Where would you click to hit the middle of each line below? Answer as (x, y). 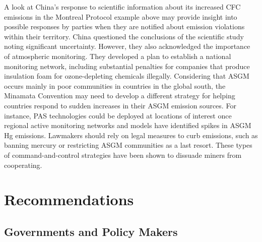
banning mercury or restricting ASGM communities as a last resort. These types (128, 145)
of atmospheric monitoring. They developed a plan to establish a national (118, 56)
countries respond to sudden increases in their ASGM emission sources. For (120, 105)
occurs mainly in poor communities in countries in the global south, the (115, 85)
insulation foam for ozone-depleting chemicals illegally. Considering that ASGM (127, 76)
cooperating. (23, 165)
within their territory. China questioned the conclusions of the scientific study (124, 36)
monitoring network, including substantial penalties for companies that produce (127, 66)
